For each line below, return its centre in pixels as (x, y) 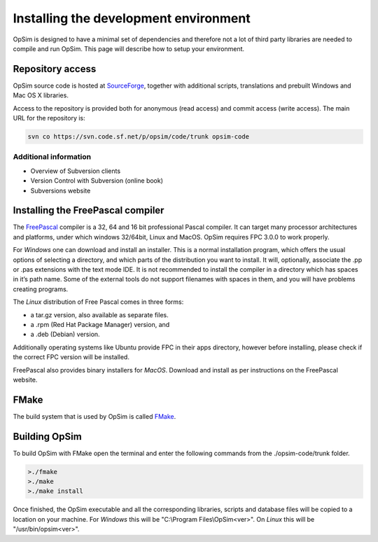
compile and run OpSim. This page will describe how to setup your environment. (129, 48)
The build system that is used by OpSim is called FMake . (94, 416)
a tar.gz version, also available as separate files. (99, 314)
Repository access (55, 69)
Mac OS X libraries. (41, 95)
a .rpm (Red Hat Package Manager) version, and (100, 324)
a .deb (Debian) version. (65, 334)
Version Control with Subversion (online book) (97, 181)
